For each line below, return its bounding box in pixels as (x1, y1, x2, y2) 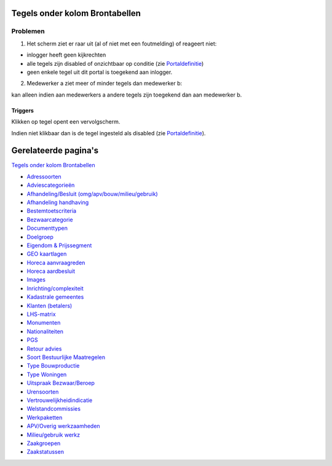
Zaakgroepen (26, 440, 61, 447)
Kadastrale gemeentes (26, 293, 84, 301)
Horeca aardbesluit (26, 267, 76, 275)
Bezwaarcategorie (26, 216, 73, 223)
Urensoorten (26, 388, 59, 395)
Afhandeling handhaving (26, 199, 89, 206)
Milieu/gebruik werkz (26, 431, 80, 438)
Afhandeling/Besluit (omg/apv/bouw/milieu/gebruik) (26, 190, 158, 197)
